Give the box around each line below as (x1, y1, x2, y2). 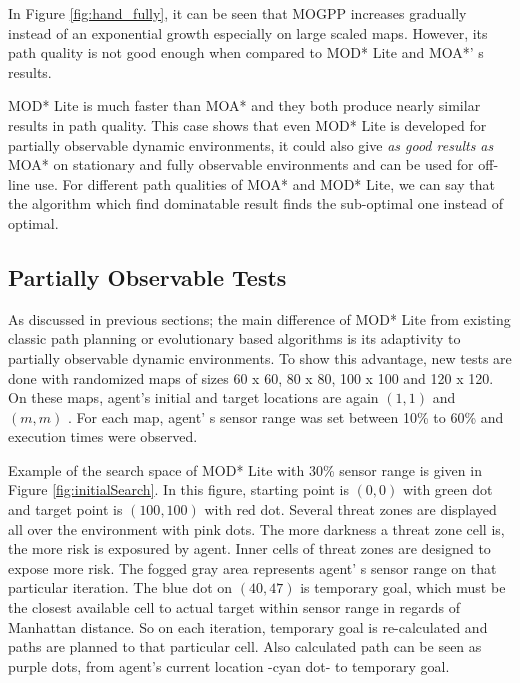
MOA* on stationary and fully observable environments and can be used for (8, 154, 474, 175)
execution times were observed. (8, 426, 198, 447)
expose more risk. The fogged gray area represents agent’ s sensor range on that (8, 557, 497, 578)
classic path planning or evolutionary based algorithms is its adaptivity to (8, 328, 461, 349)
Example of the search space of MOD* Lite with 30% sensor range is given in (8, 459, 482, 480)
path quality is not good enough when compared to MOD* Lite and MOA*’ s (8, 42, 484, 63)
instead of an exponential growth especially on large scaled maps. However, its (8, 22, 488, 43)
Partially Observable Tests (8, 261, 287, 292)
